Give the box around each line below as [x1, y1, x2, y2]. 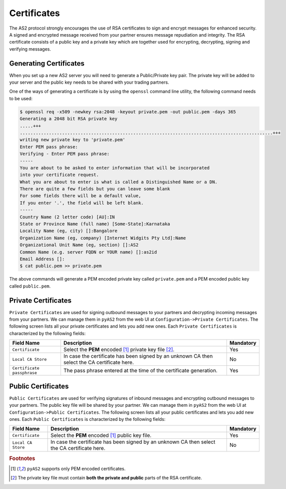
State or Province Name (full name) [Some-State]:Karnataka [19, 221, 170, 227]
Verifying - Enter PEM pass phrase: [19, 151, 110, 157]
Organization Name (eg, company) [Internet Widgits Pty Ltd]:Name [19, 235, 186, 240]
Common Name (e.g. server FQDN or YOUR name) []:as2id [19, 249, 157, 255]
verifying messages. [9, 46, 51, 52]
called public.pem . [9, 283, 51, 289]
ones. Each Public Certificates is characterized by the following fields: [9, 416, 166, 422]
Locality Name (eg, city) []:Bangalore [19, 228, 117, 234]
